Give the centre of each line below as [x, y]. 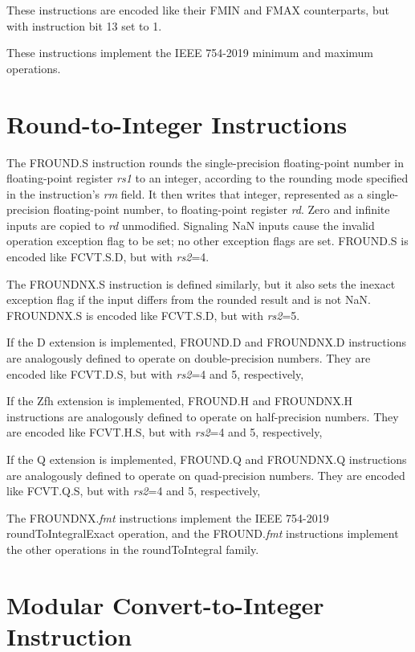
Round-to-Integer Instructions [177, 123]
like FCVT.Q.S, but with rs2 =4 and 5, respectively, [134, 491]
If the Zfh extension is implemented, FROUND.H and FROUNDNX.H [180, 401]
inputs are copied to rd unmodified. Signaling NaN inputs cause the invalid [191, 225]
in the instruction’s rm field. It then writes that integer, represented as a [185, 193]
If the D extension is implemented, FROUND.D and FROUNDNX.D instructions [206, 342]
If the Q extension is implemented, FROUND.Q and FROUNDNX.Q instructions [207, 459]
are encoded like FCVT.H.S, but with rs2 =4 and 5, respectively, [165, 432]
